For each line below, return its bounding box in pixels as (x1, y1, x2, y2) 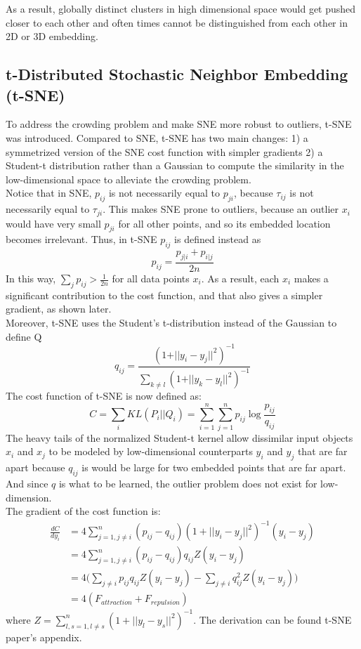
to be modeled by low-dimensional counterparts (48, 444, 253, 459)
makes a (294, 271, 329, 286)
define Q (6, 329, 42, 343)
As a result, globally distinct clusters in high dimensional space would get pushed (6, 1, 356, 15)
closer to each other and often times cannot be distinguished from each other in (6, 15, 348, 29)
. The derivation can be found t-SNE (193, 612, 352, 627)
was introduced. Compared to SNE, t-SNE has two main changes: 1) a (6, 130, 308, 145)
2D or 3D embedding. (6, 29, 98, 44)
